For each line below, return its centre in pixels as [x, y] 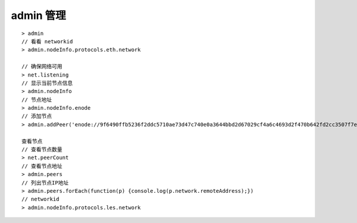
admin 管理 [39, 15]
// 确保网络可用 [42, 66]
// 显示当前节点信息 [47, 83]
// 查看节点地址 [42, 166]
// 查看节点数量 [42, 149]
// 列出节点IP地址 [45, 183]
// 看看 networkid [47, 41]
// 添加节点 [37, 116]
